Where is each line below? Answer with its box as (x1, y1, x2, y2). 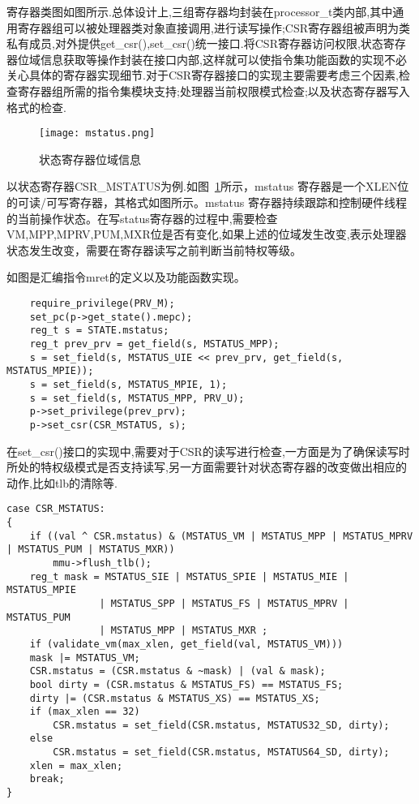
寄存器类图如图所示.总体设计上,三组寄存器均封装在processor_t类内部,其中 (6, 3, 393, 19)
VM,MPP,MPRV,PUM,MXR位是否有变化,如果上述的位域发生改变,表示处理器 (6, 226, 407, 243)
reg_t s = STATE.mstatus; (29, 325, 169, 337)
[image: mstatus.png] (39, 127, 156, 140)
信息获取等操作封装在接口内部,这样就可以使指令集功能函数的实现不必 (40, 50, 407, 67)
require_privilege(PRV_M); (29, 297, 175, 309)
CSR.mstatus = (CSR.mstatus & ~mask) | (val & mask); (29, 665, 326, 677)
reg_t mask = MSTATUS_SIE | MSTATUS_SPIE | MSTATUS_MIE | (29, 570, 349, 583)
